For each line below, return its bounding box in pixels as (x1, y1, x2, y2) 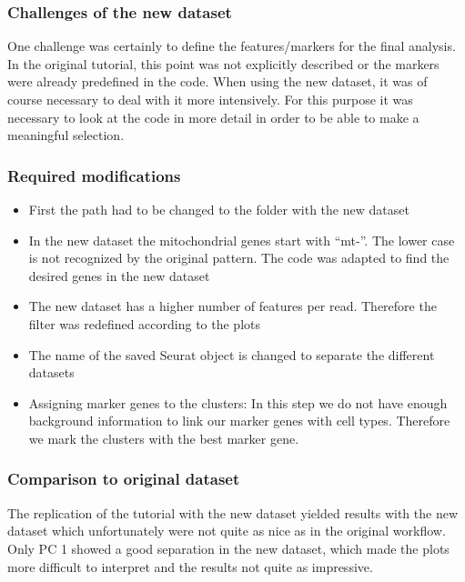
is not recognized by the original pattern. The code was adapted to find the (28, 248, 450, 267)
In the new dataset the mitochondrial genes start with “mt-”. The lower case (28, 230, 455, 249)
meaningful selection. (7, 125, 125, 145)
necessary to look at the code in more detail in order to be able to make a (7, 107, 420, 126)
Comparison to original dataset (7, 467, 240, 490)
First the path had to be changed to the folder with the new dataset (28, 200, 409, 218)
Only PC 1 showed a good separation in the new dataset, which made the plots (7, 538, 450, 557)
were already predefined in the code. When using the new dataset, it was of (7, 72, 428, 91)
